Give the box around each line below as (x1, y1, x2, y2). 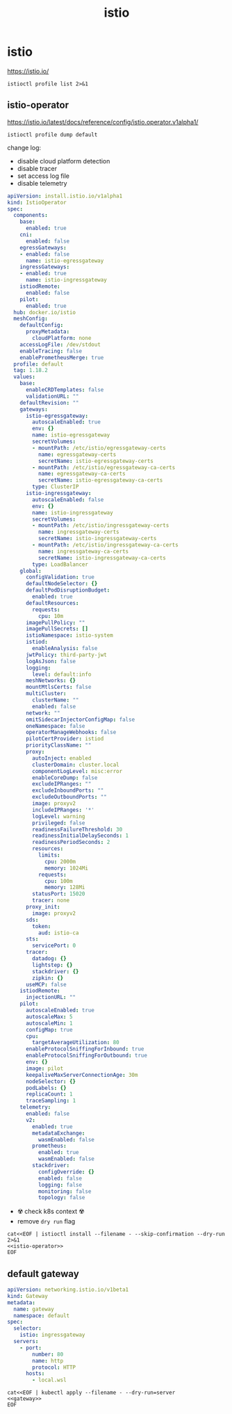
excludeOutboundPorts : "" (32, 794, 108, 801)
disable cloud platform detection (17, 156, 110, 165)
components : (13, 212, 49, 219)
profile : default (13, 360, 64, 368)
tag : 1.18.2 (13, 367, 49, 374)
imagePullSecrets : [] (25, 626, 89, 633)
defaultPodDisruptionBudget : (25, 587, 110, 594)
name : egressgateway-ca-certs (38, 471, 126, 478)
